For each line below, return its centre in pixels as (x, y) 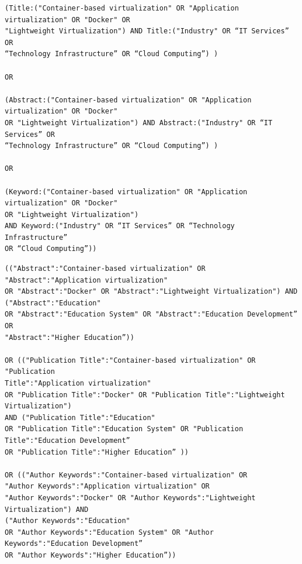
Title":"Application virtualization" (78, 383)
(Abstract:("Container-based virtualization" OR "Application (128, 100)
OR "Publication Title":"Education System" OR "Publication (124, 429)
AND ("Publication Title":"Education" (80, 417)
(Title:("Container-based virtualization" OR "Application (122, 8)
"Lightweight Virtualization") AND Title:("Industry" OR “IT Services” (147, 31)
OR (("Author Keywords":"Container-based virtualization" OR (126, 475)
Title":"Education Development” (67, 440)
